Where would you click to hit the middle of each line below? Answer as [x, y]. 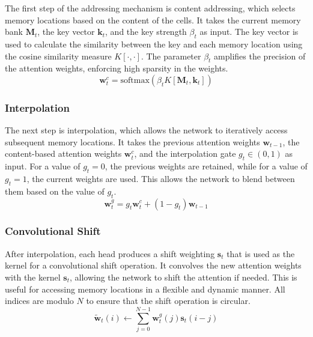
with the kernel [33, 277]
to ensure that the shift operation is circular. [168, 301]
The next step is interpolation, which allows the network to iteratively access [146, 130]
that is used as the [261, 253]
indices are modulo [39, 301]
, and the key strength [146, 32]
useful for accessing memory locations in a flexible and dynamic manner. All [145, 289]
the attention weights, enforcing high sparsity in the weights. [117, 68]
